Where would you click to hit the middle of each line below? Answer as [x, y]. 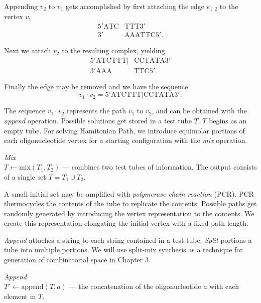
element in [20, 296]
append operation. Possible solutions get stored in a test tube [98, 120]
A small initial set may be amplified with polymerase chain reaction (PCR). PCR [129, 193]
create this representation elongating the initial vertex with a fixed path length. [126, 223]
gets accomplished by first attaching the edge [135, 6]
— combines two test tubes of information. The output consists [159, 167]
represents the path [96, 111]
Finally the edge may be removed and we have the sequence [96, 86]
